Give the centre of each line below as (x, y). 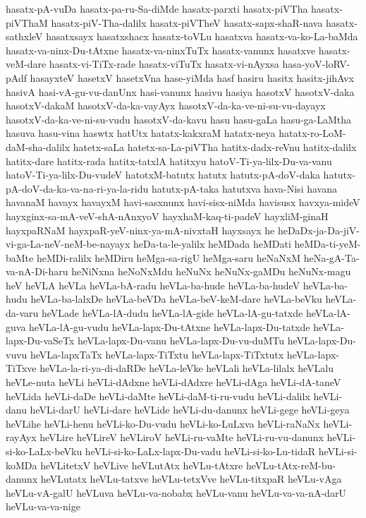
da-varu (22, 313)
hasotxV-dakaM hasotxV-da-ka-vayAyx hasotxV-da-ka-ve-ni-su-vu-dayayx (166, 106)
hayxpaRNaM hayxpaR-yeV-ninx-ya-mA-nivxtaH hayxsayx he (140, 230)
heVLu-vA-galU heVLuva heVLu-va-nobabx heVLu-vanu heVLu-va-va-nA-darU (176, 492)
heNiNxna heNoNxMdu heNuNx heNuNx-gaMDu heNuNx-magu (211, 271)
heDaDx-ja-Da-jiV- (318, 230)
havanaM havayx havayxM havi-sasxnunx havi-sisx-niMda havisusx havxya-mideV (183, 202)
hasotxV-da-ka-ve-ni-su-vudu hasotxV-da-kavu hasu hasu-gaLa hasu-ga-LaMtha (179, 119)
